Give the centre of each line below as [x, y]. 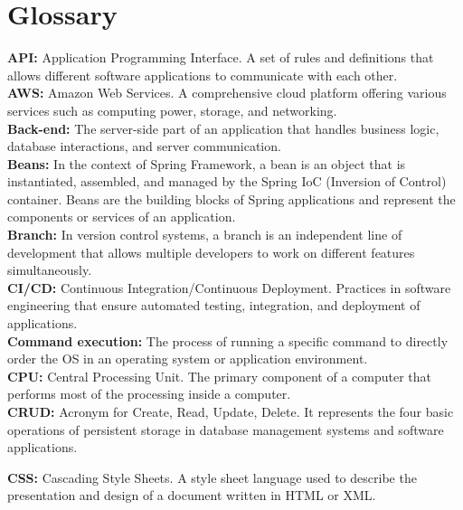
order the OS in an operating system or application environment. [188, 359]
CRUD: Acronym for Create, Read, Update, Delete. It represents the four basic [231, 411]
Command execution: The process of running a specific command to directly [228, 340]
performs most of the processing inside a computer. [149, 394]
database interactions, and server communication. [144, 146]
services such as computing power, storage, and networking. [172, 110]
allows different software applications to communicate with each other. [203, 75]
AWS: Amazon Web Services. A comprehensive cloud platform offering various [227, 93]
